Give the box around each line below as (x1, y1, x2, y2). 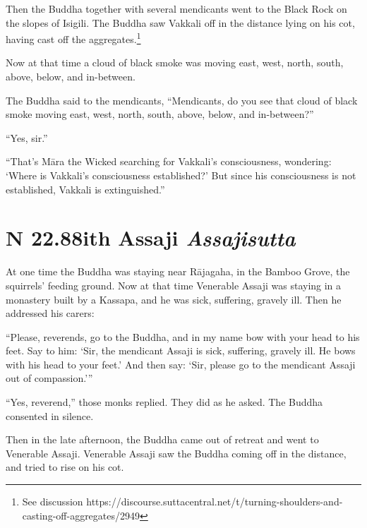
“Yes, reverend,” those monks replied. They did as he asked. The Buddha (6, 395, 323, 409)
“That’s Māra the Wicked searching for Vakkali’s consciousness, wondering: (6, 154, 332, 169)
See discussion (22, 494, 83, 509)
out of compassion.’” (6, 371, 93, 385)
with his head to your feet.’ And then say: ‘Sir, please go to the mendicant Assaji (6, 356, 356, 371)
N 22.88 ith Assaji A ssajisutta (6, 223, 296, 253)
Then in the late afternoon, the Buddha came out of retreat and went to (6, 432, 319, 447)
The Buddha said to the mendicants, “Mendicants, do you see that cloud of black (6, 92, 358, 107)
